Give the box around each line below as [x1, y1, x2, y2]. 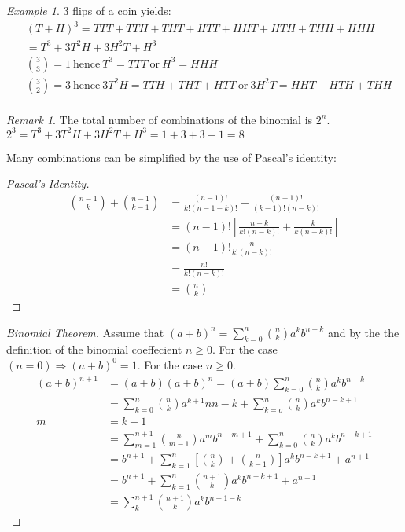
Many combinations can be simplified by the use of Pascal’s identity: [6, 149, 337, 165]
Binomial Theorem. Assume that [6, 324, 164, 340]
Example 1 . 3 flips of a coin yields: [6, 2, 171, 18]
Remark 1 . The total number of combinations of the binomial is [6, 111, 313, 127]
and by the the [327, 324, 399, 340]
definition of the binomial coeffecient [6, 341, 182, 358]
